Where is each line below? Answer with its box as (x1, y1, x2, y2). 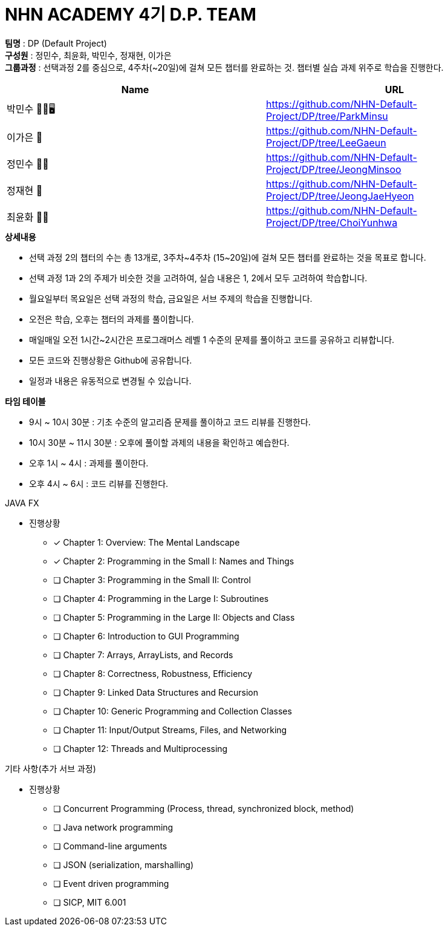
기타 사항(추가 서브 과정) (5, 763, 96, 774)
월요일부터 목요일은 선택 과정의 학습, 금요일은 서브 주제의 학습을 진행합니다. (29, 293, 313, 304)
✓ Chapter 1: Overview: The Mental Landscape (53, 537, 240, 547)
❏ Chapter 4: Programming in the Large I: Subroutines (53, 593, 269, 604)
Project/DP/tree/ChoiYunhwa (266, 216, 398, 229)
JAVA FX (5, 497, 39, 508)
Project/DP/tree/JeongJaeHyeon (266, 189, 414, 202)
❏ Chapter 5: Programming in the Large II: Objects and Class (53, 612, 295, 622)
